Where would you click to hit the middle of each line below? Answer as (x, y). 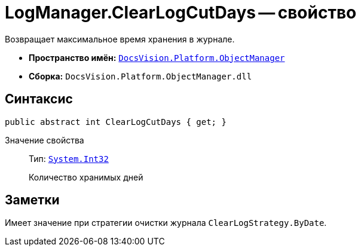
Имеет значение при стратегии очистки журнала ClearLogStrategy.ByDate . (166, 223)
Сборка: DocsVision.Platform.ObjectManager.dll (140, 76)
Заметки (32, 200)
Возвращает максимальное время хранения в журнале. (120, 39)
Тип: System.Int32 (69, 158)
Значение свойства (45, 140)
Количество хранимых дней (86, 177)
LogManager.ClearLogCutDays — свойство (181, 13)
